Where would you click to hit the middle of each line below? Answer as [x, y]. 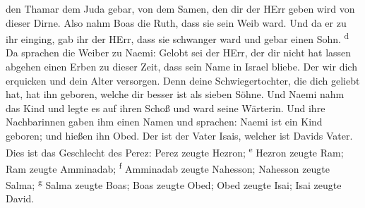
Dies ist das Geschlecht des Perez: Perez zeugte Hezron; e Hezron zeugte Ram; [175, 151]
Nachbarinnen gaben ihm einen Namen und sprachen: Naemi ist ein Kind [164, 122]
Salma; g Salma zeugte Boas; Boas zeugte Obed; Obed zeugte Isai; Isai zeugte [174, 184]
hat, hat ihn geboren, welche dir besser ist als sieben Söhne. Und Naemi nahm [175, 94]
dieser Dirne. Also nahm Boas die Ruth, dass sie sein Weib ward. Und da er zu [176, 22]
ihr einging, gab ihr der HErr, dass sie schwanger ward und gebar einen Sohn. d [178, 38]
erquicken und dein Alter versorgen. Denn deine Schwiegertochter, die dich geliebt [183, 80]
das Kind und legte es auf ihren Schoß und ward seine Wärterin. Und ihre [166, 108]
